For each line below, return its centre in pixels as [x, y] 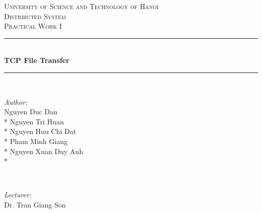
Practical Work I [33, 26]
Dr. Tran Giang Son [35, 204]
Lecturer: [18, 195]
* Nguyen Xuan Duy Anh [44, 151]
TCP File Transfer [37, 60]
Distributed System [35, 16]
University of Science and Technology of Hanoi [81, 6]
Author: [16, 101]
